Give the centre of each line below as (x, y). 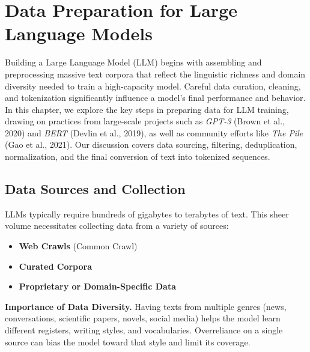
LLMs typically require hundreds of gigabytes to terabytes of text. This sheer (147, 214)
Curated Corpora (56, 266)
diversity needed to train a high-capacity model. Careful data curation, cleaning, (153, 86)
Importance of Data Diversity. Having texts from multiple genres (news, (146, 306)
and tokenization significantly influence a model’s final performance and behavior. (155, 98)
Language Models (79, 33)
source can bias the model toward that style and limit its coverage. (128, 341)
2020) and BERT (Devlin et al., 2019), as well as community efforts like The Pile (154, 132)
